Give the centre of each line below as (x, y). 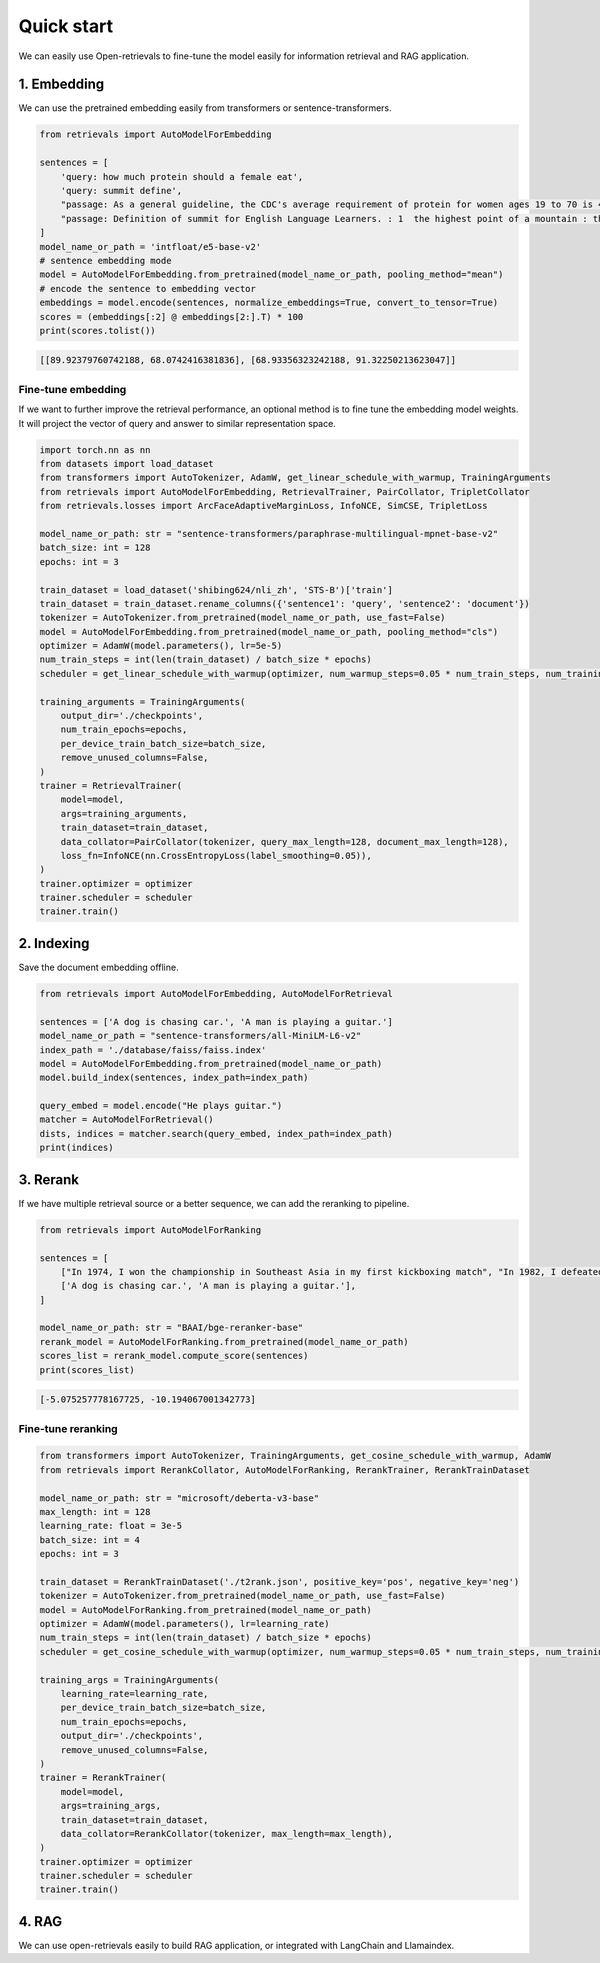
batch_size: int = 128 (95, 548)
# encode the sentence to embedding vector (148, 288)
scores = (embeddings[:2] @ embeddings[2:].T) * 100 (171, 316)
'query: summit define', (121, 190)
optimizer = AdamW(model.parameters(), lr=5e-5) (161, 646)
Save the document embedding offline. (98, 967)
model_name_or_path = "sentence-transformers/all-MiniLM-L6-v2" (200, 1036)
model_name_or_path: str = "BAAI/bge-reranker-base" (171, 1328)
